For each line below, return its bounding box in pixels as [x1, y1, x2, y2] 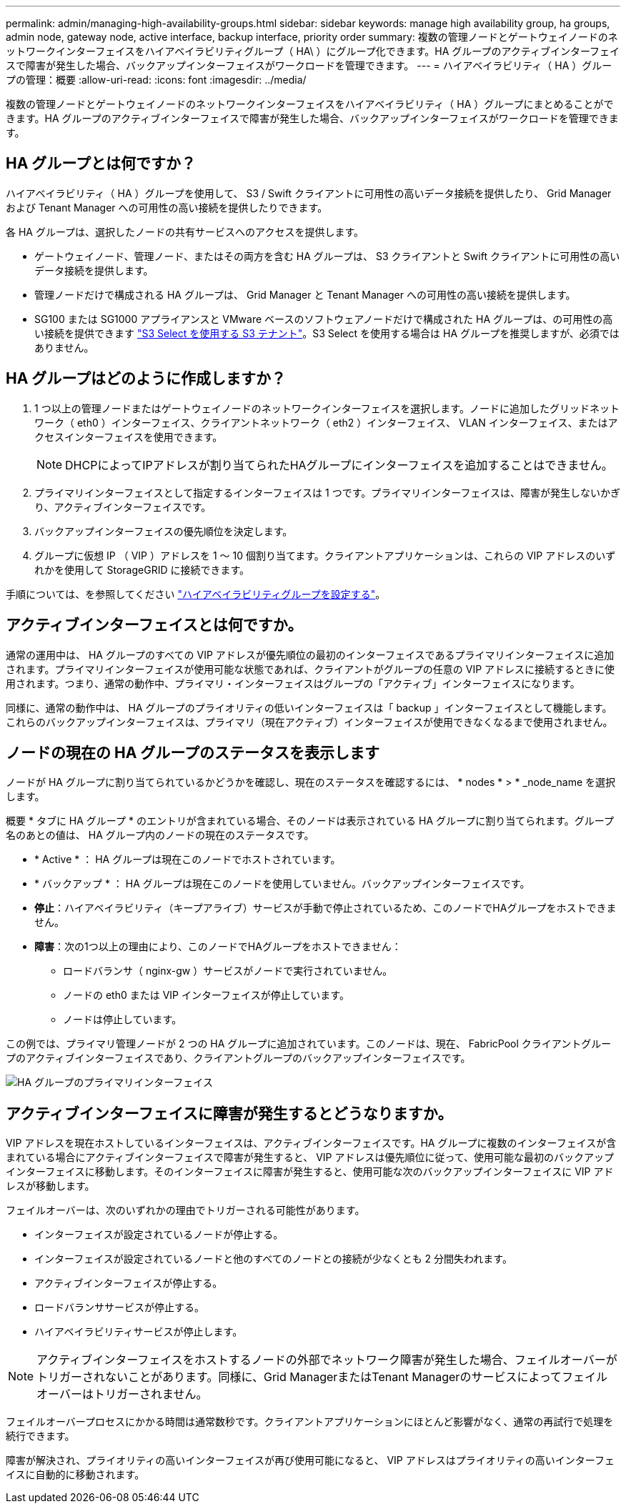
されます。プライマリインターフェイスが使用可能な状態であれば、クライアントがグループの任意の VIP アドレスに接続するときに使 [6, 662, 615, 675]
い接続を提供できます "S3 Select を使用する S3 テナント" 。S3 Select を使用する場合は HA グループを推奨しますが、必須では [34, 327, 620, 339]
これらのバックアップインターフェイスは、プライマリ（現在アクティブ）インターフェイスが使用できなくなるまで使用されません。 [6, 715, 613, 728]
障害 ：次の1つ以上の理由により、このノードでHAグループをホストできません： [34, 940, 402, 953]
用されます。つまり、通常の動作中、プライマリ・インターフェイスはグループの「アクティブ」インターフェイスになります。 [6, 677, 580, 689]
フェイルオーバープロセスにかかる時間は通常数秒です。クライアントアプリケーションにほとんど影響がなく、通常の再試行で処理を [6, 1415, 614, 1428]
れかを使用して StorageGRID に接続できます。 [34, 563, 250, 576]
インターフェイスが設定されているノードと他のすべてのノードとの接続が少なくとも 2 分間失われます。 [34, 1252, 512, 1265]
